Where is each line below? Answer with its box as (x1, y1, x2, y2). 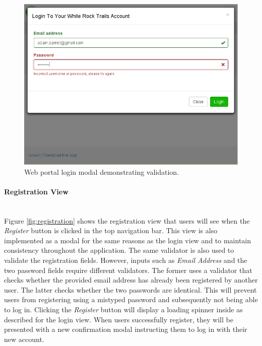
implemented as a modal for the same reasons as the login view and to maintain (4, 235, 251, 245)
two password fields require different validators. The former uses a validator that (4, 264, 252, 275)
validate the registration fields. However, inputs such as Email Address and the (4, 254, 247, 265)
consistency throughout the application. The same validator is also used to (4, 245, 234, 255)
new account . (4, 333, 44, 344)
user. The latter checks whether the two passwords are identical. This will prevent (4, 284, 257, 295)
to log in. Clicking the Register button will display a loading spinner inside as (4, 304, 243, 314)
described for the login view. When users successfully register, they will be (4, 314, 233, 324)
